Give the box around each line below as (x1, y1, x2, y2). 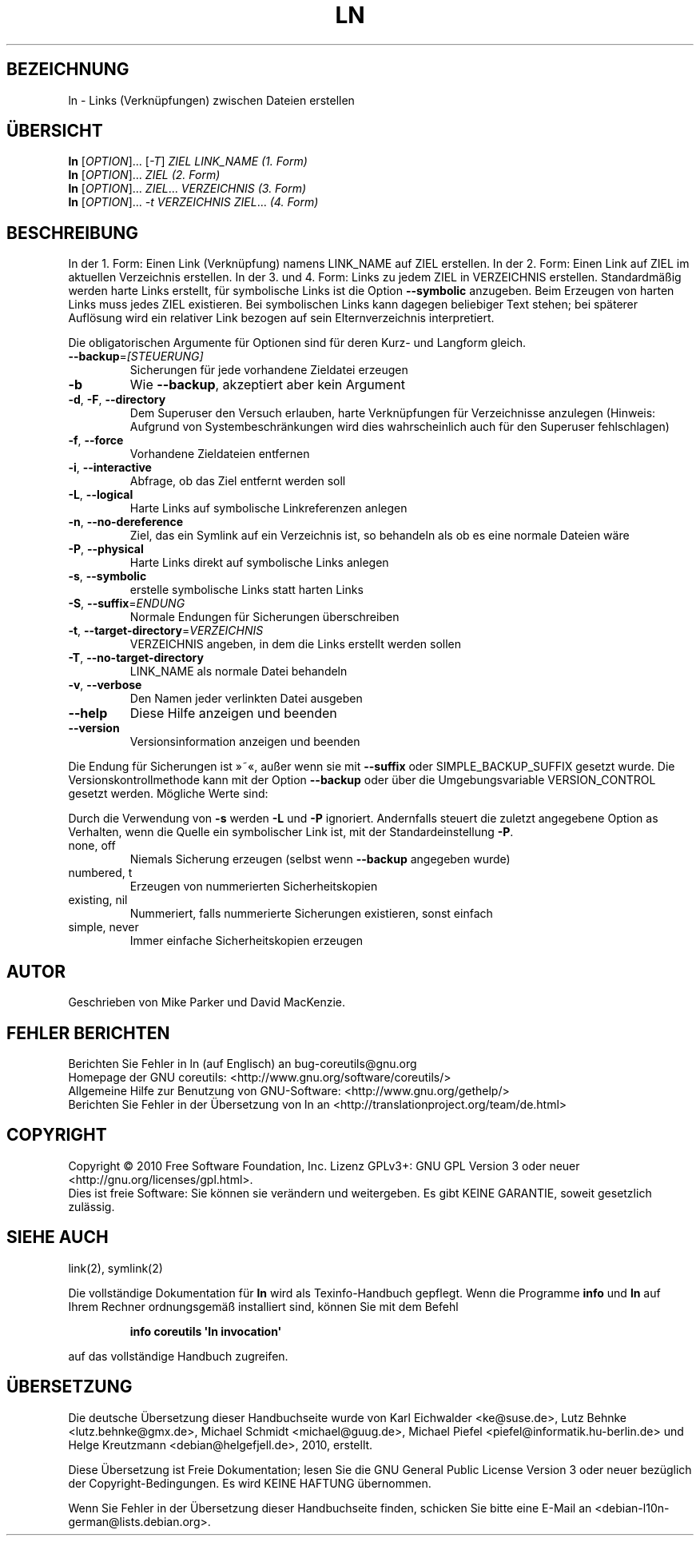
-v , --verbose (68, 678, 142, 692)
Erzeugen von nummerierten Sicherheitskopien (129, 879, 378, 894)
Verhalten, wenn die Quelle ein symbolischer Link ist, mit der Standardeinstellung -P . (68, 825, 514, 839)
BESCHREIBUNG (6, 222, 139, 243)
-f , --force (68, 433, 124, 448)
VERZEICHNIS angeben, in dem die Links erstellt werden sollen (129, 637, 462, 651)
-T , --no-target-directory (68, 651, 204, 665)
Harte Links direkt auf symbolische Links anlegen (129, 556, 389, 570)
